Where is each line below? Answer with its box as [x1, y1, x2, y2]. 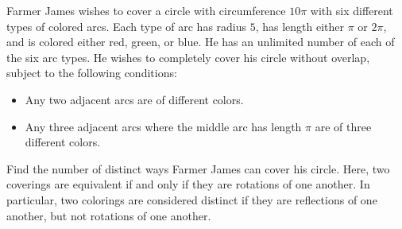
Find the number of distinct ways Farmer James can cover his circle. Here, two [6, 160, 390, 177]
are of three [315, 118, 372, 134]
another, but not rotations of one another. [6, 207, 211, 223]
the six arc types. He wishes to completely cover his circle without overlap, [6, 49, 370, 65]
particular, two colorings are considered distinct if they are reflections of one [6, 191, 377, 208]
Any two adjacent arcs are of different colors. [25, 91, 244, 107]
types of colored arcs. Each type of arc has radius [6, 17, 247, 34]
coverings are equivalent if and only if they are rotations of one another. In [6, 176, 370, 192]
